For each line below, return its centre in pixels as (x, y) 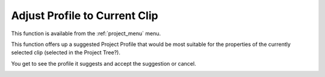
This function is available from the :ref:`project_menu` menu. (86, 33)
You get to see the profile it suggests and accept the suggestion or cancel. (104, 63)
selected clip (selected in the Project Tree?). (66, 53)
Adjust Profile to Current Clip (85, 16)
